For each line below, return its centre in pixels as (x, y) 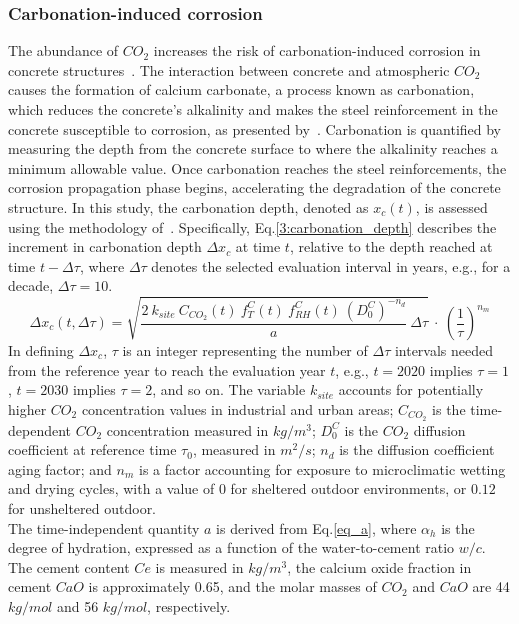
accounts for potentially (411, 389)
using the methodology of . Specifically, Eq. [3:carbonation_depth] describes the (252, 226)
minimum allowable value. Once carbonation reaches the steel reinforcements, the (257, 167)
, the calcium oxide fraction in (379, 566)
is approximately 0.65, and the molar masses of (232, 586)
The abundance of (63, 50)
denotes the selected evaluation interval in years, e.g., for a (331, 265)
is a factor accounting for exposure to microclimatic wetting (322, 468)
